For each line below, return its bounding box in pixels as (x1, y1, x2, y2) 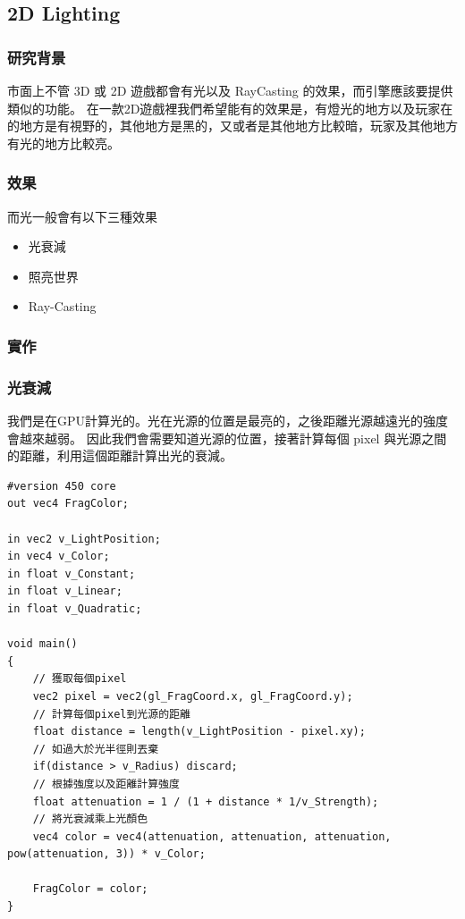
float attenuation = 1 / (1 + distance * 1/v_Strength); (32, 795, 379, 808)
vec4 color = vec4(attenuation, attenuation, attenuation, (32, 830, 392, 843)
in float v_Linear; (7, 585, 123, 598)
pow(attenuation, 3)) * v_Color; (7, 847, 206, 861)
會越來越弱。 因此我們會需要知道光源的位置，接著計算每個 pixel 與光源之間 (7, 428, 447, 447)
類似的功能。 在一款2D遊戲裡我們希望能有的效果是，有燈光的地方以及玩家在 (7, 98, 453, 117)
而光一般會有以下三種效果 (7, 207, 157, 225)
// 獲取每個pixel (32, 672, 127, 686)
